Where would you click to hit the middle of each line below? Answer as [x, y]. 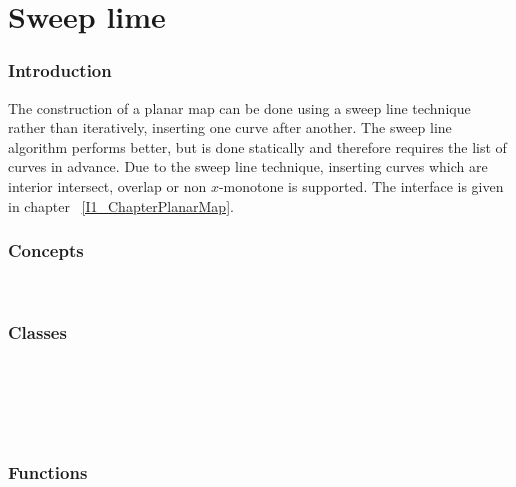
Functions [48, 472]
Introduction [60, 70]
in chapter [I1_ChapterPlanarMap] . [121, 205]
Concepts [46, 250]
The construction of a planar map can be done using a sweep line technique [239, 107]
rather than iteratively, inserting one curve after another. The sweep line [230, 127]
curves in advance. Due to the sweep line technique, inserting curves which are [248, 166]
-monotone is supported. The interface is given [361, 185]
